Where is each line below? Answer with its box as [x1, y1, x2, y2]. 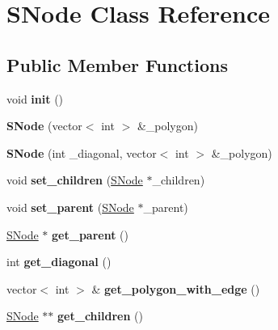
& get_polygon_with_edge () [91, 280, 260, 297]
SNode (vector [6, 117, 82, 134]
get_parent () [52, 226, 128, 243]
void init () [6, 90, 64, 107]
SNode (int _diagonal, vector [6, 144, 157, 161]
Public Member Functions [6, 52, 228, 77]
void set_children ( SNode [6, 171, 143, 188]
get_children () [57, 307, 143, 324]
